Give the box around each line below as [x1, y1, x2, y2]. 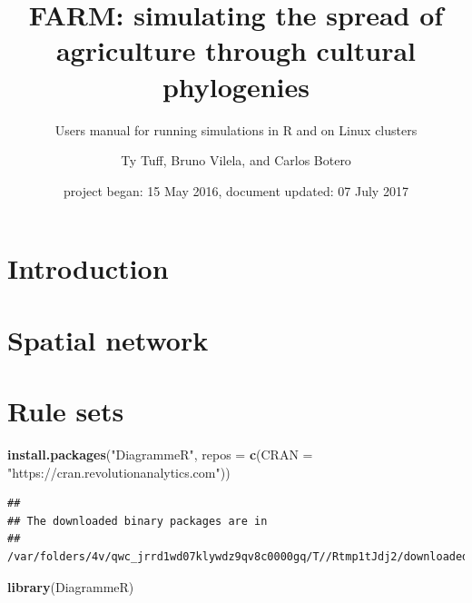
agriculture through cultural [55, 32, 417, 69]
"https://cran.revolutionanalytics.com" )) [7, 462, 231, 481]
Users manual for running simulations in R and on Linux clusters [54, 120, 418, 139]
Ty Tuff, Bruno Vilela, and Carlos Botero [121, 151, 351, 170]
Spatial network [7, 321, 209, 358]
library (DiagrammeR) [7, 577, 134, 596]
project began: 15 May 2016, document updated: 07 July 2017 [64, 181, 408, 200]
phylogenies [162, 67, 310, 104]
